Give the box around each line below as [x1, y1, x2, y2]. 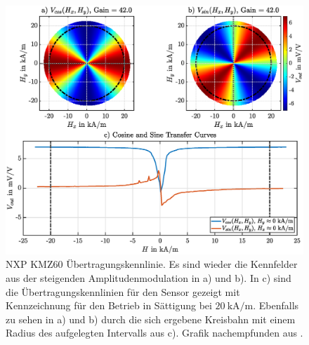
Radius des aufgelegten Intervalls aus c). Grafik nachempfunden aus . [6, 325, 303, 340]
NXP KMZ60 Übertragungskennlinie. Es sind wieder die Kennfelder [6, 257, 298, 271]
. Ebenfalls [253, 298, 299, 313]
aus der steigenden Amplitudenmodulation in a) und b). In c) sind [6, 271, 291, 285]
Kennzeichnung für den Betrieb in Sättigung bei [6, 298, 212, 313]
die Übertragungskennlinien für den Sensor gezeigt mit [6, 284, 240, 299]
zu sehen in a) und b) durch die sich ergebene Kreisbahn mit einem [6, 311, 296, 326]
